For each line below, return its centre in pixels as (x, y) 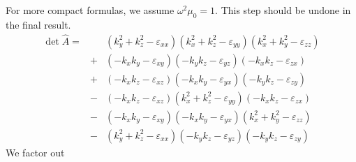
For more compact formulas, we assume (90, 10)
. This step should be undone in (283, 10)
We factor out (35, 152)
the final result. (38, 24)
